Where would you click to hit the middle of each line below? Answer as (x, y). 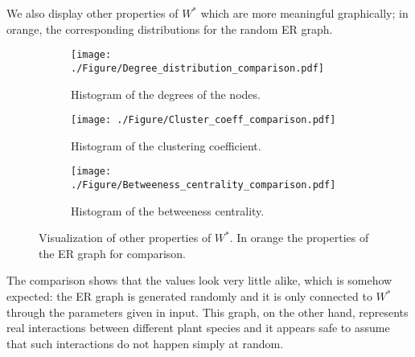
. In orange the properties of (299, 238)
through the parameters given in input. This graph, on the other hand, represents (207, 312)
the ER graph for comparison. (112, 253)
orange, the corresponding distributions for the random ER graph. (170, 29)
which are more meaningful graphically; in (304, 13)
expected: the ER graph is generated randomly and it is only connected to (189, 296)
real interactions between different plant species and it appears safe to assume (198, 328)
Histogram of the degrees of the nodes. (166, 94)
